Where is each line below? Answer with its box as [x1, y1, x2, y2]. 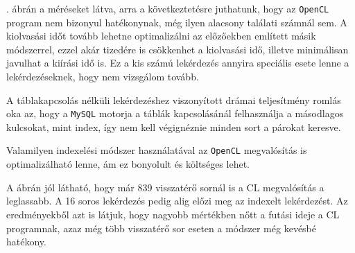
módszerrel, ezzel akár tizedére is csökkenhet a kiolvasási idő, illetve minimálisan [6, 42, 349, 56]
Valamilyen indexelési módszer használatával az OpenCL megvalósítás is [6, 143, 307, 157]
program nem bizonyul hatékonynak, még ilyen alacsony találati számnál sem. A [6, 15, 347, 29]
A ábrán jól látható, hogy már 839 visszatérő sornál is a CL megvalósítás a [6, 180, 324, 194]
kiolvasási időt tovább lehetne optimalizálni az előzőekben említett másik [6, 28, 316, 43]
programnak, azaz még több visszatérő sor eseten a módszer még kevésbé [6, 220, 317, 235]
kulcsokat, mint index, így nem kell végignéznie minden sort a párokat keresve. [6, 119, 341, 134]
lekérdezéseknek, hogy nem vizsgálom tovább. [6, 69, 199, 84]
